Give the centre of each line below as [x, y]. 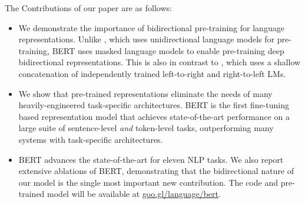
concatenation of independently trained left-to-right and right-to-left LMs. [152, 73]
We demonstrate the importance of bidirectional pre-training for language [151, 27]
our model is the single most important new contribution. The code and [148, 182]
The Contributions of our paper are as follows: [88, 8]
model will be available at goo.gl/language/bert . [134, 194]
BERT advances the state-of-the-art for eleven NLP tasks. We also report [151, 159]
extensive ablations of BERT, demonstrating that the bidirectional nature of [156, 171]
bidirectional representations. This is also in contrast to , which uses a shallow [160, 62]
